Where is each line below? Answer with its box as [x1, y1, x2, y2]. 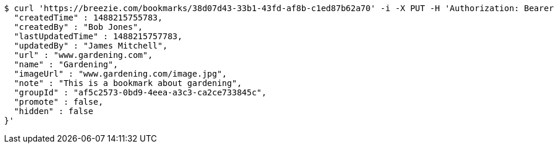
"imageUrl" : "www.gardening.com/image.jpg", [14, 69, 227, 78]
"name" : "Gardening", [14, 60, 118, 69]
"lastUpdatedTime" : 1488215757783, [14, 32, 183, 41]
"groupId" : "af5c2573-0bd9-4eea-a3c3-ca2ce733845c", [14, 88, 267, 97]
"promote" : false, [14, 97, 103, 106]
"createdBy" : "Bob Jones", [14, 22, 143, 32]
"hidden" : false [14, 106, 93, 116]
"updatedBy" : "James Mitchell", [14, 41, 168, 50]
